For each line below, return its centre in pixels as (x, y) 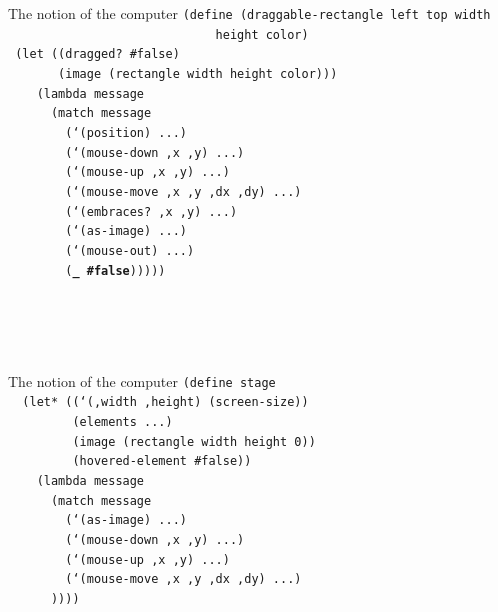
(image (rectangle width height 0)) (194, 441)
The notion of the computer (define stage (142, 380)
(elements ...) (122, 422)
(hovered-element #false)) (162, 461)
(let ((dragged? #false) (97, 54)
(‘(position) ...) (126, 132)
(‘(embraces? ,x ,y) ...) (151, 211)
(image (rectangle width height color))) (198, 73)
